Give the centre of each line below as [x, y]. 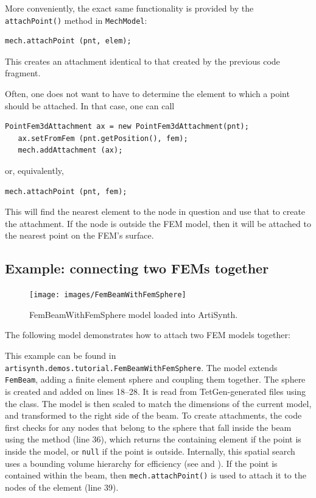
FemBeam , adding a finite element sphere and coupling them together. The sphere [155, 379]
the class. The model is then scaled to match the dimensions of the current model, [158, 403]
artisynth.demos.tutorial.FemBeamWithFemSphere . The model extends [141, 367]
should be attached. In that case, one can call [90, 105]
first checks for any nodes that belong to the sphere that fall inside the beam [148, 427]
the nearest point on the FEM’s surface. [79, 235]
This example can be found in [61, 355]
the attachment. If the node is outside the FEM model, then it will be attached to [158, 223]
